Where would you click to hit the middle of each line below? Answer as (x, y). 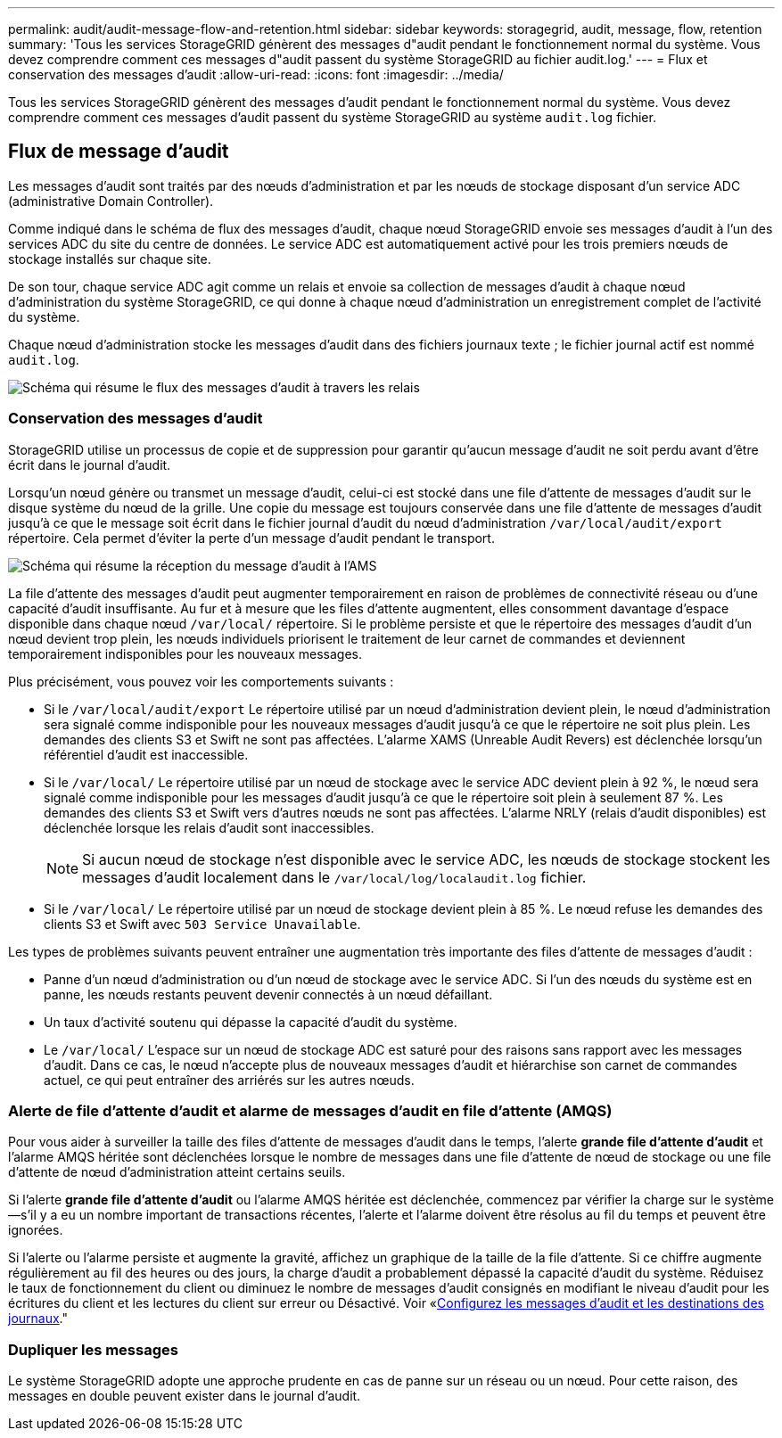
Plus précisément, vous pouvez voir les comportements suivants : (201, 681)
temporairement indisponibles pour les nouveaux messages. (185, 653)
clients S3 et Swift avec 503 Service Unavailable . (202, 924)
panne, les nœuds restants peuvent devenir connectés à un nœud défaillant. (268, 994)
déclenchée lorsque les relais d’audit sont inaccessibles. (209, 827)
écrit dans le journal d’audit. (90, 464)
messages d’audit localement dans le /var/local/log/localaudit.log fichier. (334, 877)
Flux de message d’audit (119, 152)
